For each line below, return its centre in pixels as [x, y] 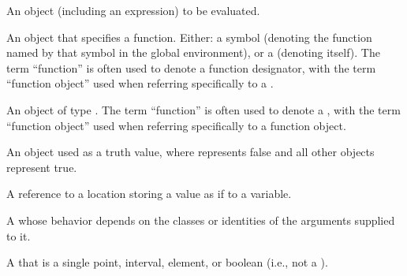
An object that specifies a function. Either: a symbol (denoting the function [189, 37]
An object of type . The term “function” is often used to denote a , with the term [203, 109]
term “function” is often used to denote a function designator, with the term [191, 67]
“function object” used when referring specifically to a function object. [176, 125]
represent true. [42, 167]
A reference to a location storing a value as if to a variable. [149, 194]
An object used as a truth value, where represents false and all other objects [190, 152]
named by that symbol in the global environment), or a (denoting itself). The [193, 52]
